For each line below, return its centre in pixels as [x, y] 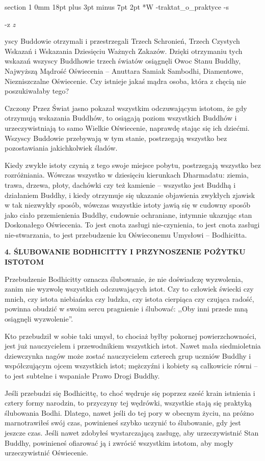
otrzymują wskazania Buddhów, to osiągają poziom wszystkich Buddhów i [121, 118]
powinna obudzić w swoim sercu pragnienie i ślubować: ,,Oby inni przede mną [126, 309]
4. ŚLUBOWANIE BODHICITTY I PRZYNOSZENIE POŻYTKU [125, 252]
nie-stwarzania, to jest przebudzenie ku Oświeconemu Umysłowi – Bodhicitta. [126, 234]
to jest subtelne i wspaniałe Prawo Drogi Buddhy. [82, 376]
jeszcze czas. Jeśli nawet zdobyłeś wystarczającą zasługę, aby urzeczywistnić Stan [132, 432]
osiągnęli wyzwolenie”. [39, 319]
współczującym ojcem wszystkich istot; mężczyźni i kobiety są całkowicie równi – [131, 366]
